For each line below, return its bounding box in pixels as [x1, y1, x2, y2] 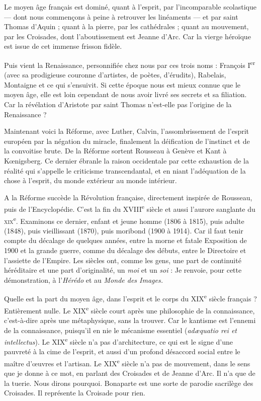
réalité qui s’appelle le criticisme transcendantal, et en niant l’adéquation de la [4, 165, 246, 176]
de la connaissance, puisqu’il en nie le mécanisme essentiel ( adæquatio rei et [4, 325, 237, 335]
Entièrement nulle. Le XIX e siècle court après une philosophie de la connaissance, [4, 303, 255, 315]
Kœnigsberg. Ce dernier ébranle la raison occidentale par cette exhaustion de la [4, 155, 249, 166]
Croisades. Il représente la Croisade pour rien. [4, 387, 145, 398]
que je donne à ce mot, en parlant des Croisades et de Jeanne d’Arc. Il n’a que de [4, 368, 255, 378]
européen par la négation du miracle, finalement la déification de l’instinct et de [4, 135, 250, 146]
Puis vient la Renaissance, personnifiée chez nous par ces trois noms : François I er [4, 58, 255, 70]
